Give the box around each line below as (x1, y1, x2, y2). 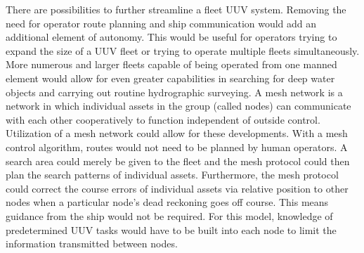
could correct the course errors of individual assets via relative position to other (6, 181, 349, 195)
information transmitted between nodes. (6, 236, 178, 251)
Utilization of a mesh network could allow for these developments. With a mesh (6, 126, 348, 141)
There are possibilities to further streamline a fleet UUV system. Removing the (6, 2, 346, 16)
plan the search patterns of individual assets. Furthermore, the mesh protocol (6, 167, 339, 182)
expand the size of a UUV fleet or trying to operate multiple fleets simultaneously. (6, 43, 360, 58)
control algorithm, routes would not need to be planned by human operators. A (6, 139, 348, 154)
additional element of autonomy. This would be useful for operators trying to (6, 30, 337, 44)
